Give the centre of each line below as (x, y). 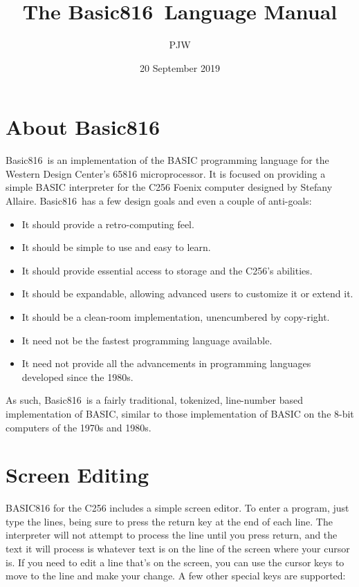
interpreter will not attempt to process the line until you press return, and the (172, 535)
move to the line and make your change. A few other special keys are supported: (176, 576)
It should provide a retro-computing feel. (108, 224)
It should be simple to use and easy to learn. (116, 247)
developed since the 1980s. (77, 376)
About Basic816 (83, 127)
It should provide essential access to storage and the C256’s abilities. (167, 270)
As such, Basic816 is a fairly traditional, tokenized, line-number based (155, 400)
